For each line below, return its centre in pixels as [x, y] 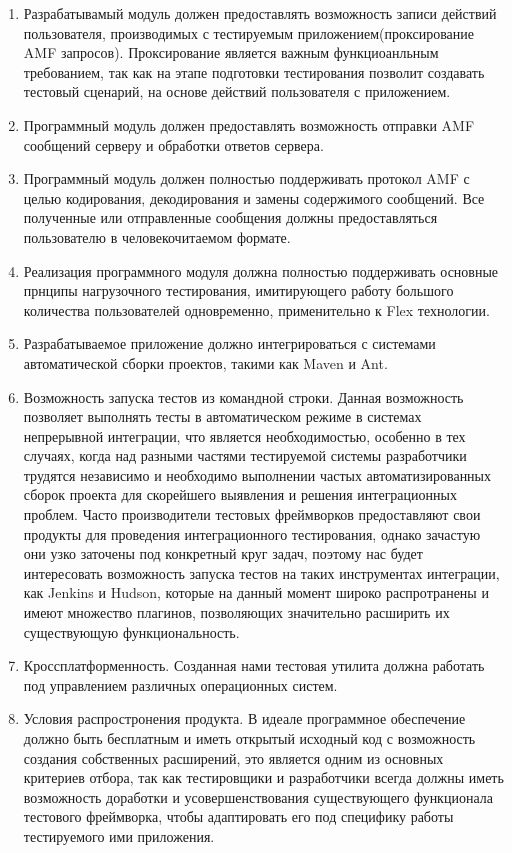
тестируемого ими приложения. [119, 835]
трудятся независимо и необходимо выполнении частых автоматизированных [257, 474]
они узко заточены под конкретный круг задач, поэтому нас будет [223, 553]
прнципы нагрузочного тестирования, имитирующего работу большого [238, 290]
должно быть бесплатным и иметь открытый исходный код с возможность [249, 738]
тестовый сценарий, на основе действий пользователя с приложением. [237, 91]
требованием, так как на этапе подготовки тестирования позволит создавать [254, 71]
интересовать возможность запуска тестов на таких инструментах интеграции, [261, 572]
